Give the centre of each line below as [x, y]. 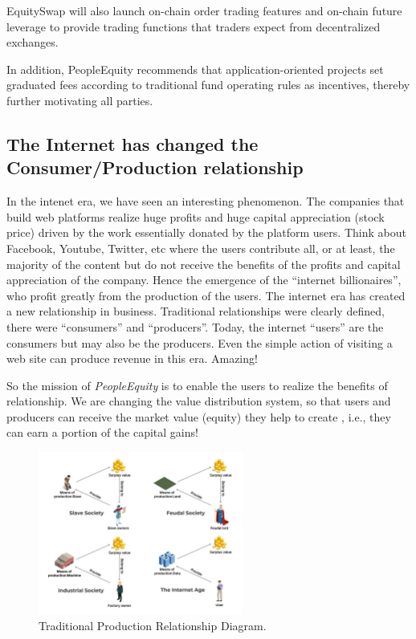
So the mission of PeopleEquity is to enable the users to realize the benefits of [197, 385]
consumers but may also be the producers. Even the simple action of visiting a [200, 342]
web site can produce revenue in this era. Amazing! [132, 358]
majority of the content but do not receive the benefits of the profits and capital [204, 264]
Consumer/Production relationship [155, 167]
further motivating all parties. [80, 100]
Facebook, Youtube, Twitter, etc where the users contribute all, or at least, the [201, 248]
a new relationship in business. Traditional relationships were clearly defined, [196, 311]
